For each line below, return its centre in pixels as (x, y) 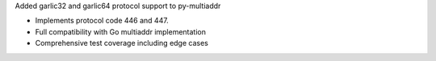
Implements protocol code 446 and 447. (102, 21)
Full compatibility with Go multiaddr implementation (120, 31)
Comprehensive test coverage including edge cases (122, 43)
